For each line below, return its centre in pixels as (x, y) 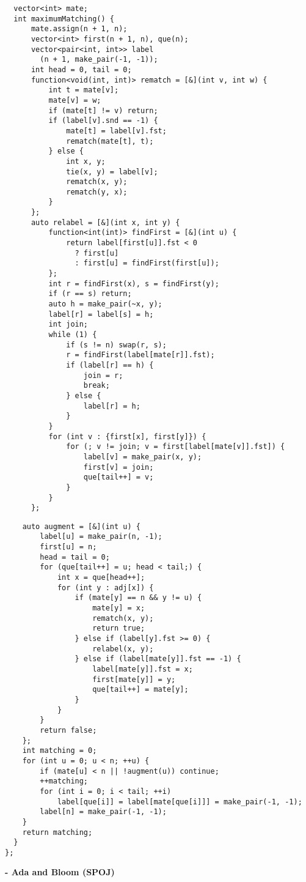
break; (97, 386)
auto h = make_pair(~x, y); (105, 304)
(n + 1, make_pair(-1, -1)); (99, 60)
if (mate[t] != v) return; (103, 110)
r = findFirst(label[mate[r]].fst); (140, 355)
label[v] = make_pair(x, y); (143, 457)
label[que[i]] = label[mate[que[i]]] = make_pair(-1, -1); (180, 802)
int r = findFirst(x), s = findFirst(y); (134, 283)
